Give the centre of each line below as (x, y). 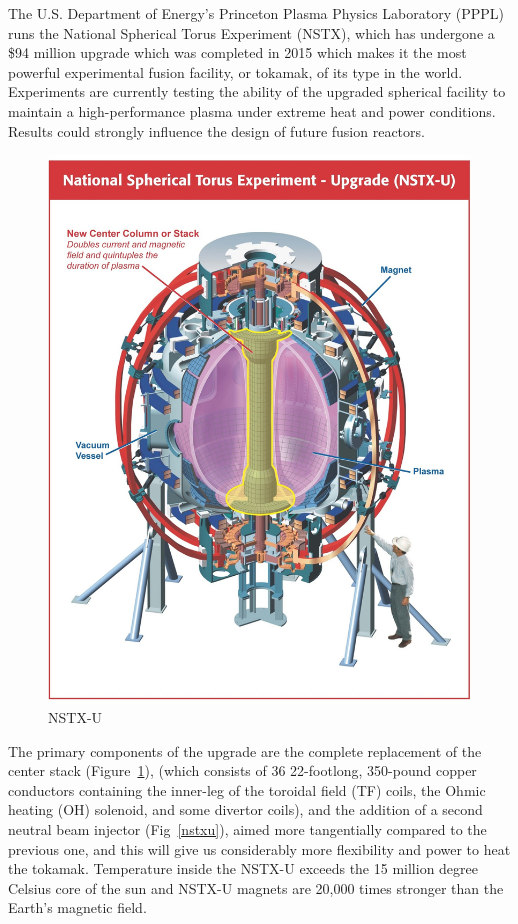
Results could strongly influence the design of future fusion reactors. (216, 130)
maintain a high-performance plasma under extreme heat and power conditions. (252, 110)
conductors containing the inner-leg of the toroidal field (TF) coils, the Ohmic (247, 789)
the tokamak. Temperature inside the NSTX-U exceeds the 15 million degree (243, 868)
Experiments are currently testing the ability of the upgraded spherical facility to (257, 91)
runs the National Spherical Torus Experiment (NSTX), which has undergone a (251, 32)
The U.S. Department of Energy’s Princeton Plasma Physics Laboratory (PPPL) (256, 13)
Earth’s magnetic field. (77, 907)
